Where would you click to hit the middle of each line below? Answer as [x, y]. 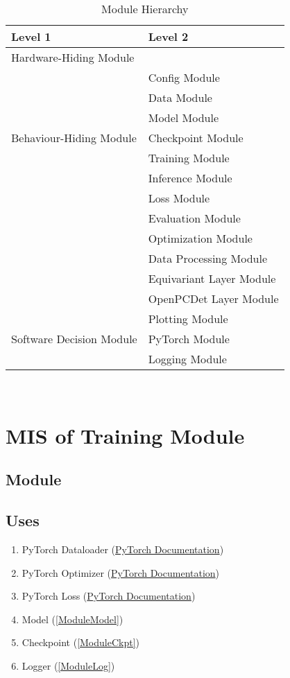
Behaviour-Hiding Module [74, 138]
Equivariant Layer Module [212, 278]
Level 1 [31, 36]
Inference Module [190, 178]
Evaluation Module [194, 218]
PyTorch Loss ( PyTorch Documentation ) [109, 596]
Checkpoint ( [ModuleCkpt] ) [81, 642]
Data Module [180, 97]
